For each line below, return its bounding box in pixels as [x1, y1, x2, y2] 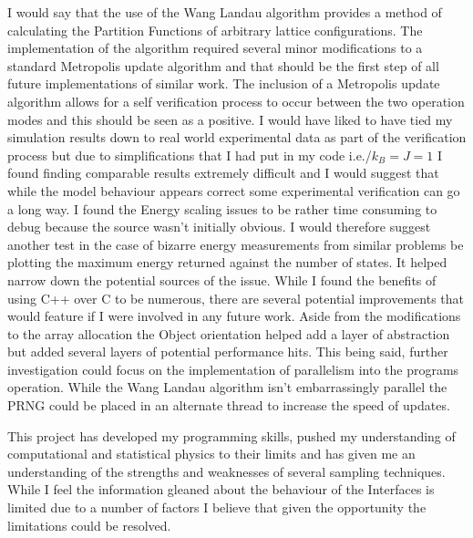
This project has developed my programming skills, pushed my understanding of [7, 426, 456, 445]
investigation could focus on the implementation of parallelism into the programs [7, 359, 459, 378]
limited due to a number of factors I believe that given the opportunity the [7, 498, 427, 517]
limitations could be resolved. [7, 515, 171, 534]
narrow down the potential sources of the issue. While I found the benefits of [7, 270, 437, 289]
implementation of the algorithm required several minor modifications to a [7, 38, 423, 57]
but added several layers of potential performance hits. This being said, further [7, 342, 448, 361]
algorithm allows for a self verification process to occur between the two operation [7, 91, 465, 110]
